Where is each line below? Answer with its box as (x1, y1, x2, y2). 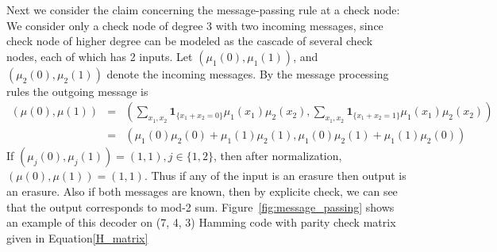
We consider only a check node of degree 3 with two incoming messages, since (6, 17, 383, 33)
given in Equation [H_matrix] (6, 229, 148, 246)
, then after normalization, (213, 147, 342, 164)
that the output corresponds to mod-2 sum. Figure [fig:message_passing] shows (6, 198, 395, 215)
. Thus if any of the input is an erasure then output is (144, 167, 406, 184)
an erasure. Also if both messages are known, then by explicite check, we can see (6, 183, 398, 200)
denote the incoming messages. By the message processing (106, 65, 389, 82)
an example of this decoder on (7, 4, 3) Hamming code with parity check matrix (6, 214, 396, 231)
